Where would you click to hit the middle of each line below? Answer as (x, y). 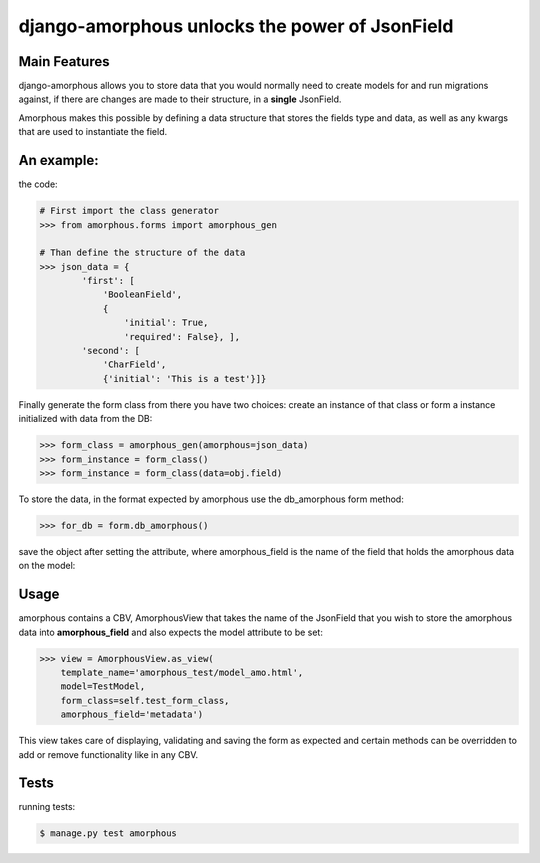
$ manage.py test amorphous (108, 833)
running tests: (47, 807)
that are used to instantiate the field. (93, 132)
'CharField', (134, 364)
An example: (58, 160)
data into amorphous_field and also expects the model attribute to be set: (171, 632)
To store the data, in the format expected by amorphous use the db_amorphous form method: (211, 499)
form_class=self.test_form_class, (145, 700)
